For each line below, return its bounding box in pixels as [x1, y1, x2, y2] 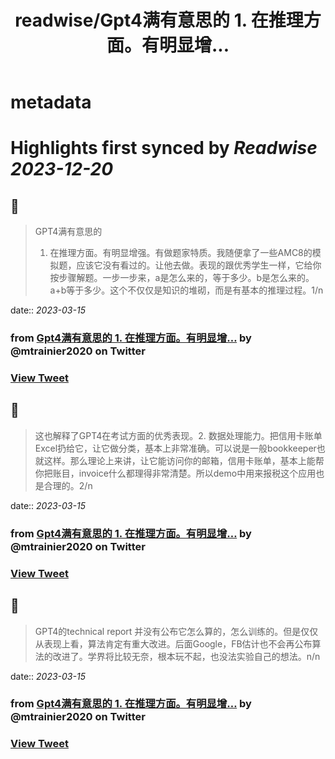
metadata [10, 91, 92, 114]
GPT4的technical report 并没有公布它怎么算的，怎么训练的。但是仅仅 [34, 625, 319, 637]
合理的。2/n [43, 479, 93, 491]
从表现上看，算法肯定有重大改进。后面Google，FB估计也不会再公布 [34, 637, 313, 650]
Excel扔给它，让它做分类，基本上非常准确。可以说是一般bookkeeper [34, 442, 317, 454]
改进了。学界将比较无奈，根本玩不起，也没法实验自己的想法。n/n [52, 650, 321, 662]
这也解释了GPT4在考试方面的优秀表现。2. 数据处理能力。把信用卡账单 [34, 429, 323, 441]
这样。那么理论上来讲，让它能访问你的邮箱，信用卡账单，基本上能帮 [43, 454, 325, 466]
